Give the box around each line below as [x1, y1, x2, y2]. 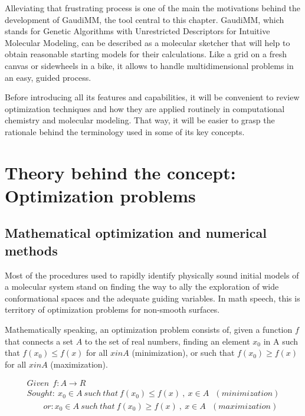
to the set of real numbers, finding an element [84, 335, 250, 347]
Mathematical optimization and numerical [5, 224, 267, 242]
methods [5, 241, 58, 259]
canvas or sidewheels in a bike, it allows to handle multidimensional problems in [5, 59, 294, 71]
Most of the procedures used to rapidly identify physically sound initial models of [5, 268, 299, 281]
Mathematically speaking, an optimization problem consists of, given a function [5, 323, 293, 336]
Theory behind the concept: [5, 160, 236, 184]
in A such [263, 335, 299, 347]
